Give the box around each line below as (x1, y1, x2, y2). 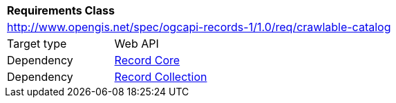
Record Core (114, 53, 180, 67)
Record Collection (114, 70, 207, 84)
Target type (7, 37, 67, 50)
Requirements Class (7, 3, 115, 17)
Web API (114, 37, 159, 50)
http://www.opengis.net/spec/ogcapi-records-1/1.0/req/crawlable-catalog (7, 20, 391, 34)
